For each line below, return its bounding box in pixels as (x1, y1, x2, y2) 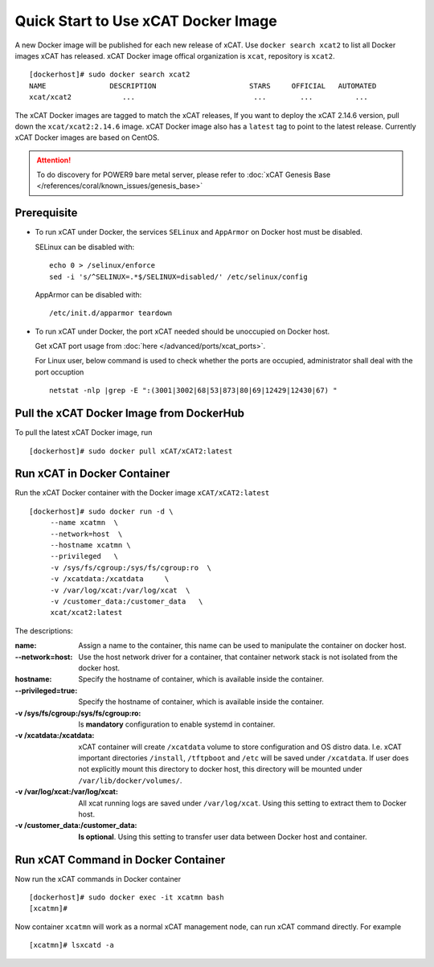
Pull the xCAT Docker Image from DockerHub (14, 407, 245, 420)
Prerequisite (14, 206, 78, 220)
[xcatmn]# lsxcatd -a (29, 940, 114, 950)
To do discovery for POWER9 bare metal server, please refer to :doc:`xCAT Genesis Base (36, 170, 331, 180)
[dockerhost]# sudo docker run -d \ (29, 506, 174, 516)
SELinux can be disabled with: (35, 242, 135, 252)
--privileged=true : (14, 686, 78, 695)
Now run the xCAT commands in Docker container (14, 874, 181, 883)
